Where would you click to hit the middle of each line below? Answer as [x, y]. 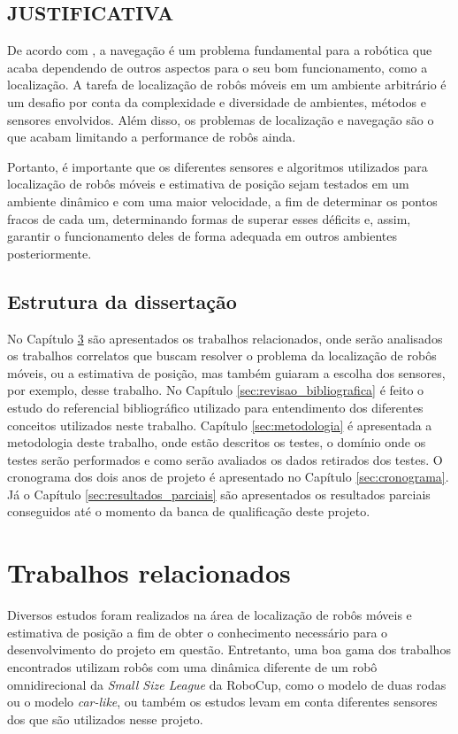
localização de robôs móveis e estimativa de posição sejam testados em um [208, 184]
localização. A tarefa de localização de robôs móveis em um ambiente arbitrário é [227, 85]
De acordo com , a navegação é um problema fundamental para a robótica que [220, 50]
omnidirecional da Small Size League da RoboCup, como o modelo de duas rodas [227, 684]
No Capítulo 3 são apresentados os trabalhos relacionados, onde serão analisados [225, 338]
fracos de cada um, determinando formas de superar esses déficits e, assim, [209, 218]
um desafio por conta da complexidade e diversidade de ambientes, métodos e [217, 101]
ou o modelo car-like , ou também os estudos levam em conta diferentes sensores [222, 702]
